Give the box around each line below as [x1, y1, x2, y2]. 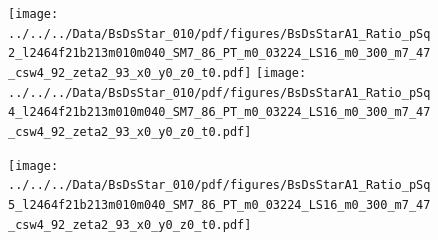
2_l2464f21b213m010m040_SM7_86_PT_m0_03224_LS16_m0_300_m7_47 [8, 46, 431, 61]
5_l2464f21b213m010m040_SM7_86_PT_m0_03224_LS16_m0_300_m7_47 [8, 197, 431, 212]
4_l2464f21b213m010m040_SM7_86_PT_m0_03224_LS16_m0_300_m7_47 [8, 105, 431, 120]
